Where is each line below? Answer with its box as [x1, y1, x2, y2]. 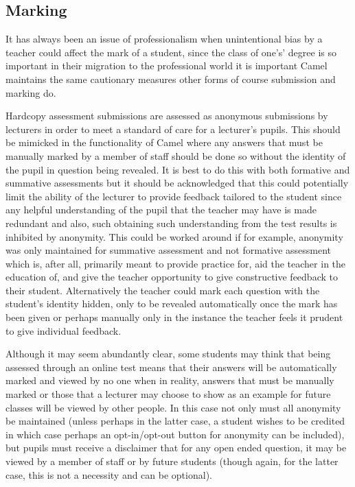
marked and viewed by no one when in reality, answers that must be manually [5, 373, 334, 388]
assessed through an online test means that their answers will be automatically [5, 359, 337, 374]
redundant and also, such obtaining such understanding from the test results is [5, 215, 337, 230]
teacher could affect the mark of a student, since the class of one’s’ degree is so [5, 45, 337, 59]
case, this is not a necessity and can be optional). [5, 467, 212, 482]
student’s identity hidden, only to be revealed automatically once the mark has [5, 296, 338, 311]
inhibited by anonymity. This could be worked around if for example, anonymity [5, 229, 343, 243]
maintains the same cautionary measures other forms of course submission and [5, 71, 336, 86]
